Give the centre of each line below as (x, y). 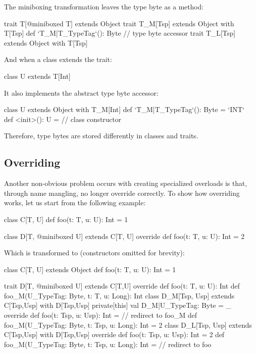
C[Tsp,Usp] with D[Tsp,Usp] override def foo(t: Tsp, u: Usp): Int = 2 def (114, 334)
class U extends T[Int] (37, 76)
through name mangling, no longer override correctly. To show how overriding (122, 193)
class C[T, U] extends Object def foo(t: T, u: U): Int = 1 (90, 269)
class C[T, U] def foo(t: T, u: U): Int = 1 (66, 219)
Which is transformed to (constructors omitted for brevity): (94, 253)
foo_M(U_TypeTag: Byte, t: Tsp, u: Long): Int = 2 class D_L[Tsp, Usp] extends (128, 324)
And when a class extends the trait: (58, 59)
